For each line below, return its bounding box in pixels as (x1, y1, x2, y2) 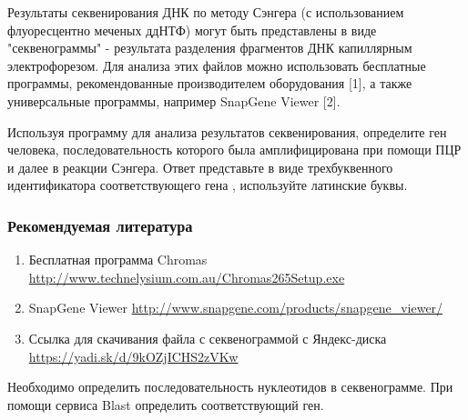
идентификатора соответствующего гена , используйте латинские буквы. (7, 175, 408, 195)
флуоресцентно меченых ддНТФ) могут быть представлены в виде (7, 20, 377, 39)
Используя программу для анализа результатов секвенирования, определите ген (7, 122, 447, 141)
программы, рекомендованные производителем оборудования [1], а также (7, 74, 412, 93)
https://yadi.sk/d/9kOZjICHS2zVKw (28, 346, 239, 365)
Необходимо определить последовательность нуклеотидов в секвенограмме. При (7, 377, 453, 396)
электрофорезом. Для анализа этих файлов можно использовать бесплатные (7, 55, 426, 75)
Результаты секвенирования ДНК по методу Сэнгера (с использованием (7, 3, 404, 21)
